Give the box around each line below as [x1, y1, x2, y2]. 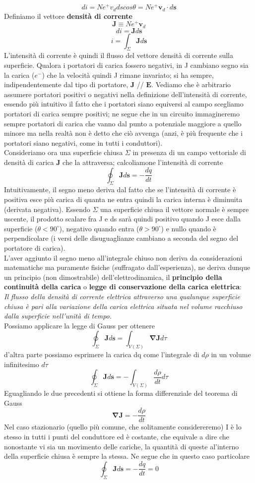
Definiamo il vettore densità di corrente [4, 10, 132, 21]
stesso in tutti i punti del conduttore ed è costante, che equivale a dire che [4, 431, 229, 442]
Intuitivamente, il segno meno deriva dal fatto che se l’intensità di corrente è [4, 184, 236, 195]
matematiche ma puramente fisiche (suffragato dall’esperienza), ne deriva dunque [4, 262, 251, 272]
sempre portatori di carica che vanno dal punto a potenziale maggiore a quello [4, 118, 242, 128]
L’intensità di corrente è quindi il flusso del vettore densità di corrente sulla [4, 50, 233, 60]
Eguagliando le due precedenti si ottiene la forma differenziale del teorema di [4, 388, 238, 398]
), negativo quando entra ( [59, 223, 139, 233]
